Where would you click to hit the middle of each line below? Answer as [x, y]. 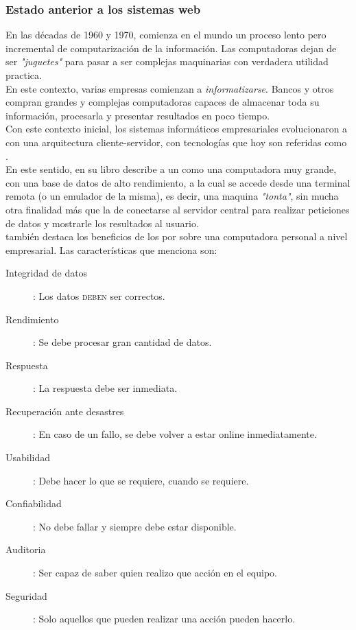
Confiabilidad [34, 503]
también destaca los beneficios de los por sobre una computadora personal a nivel [177, 236]
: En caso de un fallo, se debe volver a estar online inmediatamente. [175, 434]
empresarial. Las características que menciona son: [111, 249]
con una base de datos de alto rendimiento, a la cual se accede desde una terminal [178, 182]
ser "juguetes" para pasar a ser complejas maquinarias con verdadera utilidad [167, 61]
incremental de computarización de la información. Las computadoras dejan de [171, 48]
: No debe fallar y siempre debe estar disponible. [135, 526]
